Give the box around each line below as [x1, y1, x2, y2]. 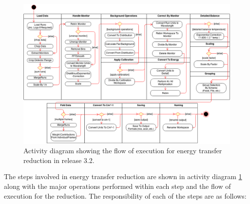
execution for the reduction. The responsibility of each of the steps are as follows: [4, 190, 247, 201]
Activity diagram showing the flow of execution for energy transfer [23, 145, 222, 156]
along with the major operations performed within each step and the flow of [4, 181, 231, 191]
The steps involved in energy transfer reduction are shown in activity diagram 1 [4, 171, 242, 182]
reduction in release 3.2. [23, 155, 95, 165]
